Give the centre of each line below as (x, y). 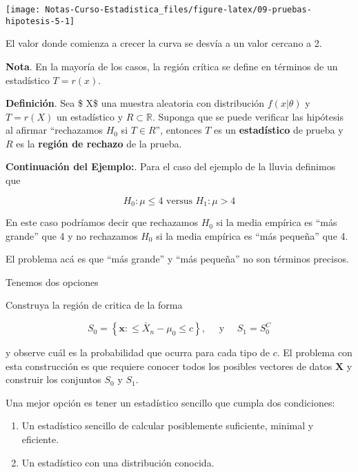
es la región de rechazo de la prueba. (99, 143)
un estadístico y (90, 116)
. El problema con (315, 352)
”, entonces (179, 130)
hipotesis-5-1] (40, 21)
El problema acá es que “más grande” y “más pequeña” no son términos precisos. (177, 259)
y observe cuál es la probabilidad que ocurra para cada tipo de (138, 352)
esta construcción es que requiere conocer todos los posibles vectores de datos (169, 366)
